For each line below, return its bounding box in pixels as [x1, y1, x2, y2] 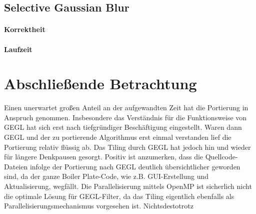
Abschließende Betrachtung [4, 73, 197, 94]
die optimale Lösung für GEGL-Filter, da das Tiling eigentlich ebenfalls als [4, 190, 234, 201]
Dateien [4, 161, 28, 171]
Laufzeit [4, 44, 32, 54]
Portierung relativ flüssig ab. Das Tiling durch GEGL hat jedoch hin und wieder [4, 141, 251, 152]
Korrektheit [4, 24, 45, 35]
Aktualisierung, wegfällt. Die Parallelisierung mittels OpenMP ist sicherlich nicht [4, 181, 252, 191]
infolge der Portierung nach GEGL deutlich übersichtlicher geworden [29, 161, 240, 171]
